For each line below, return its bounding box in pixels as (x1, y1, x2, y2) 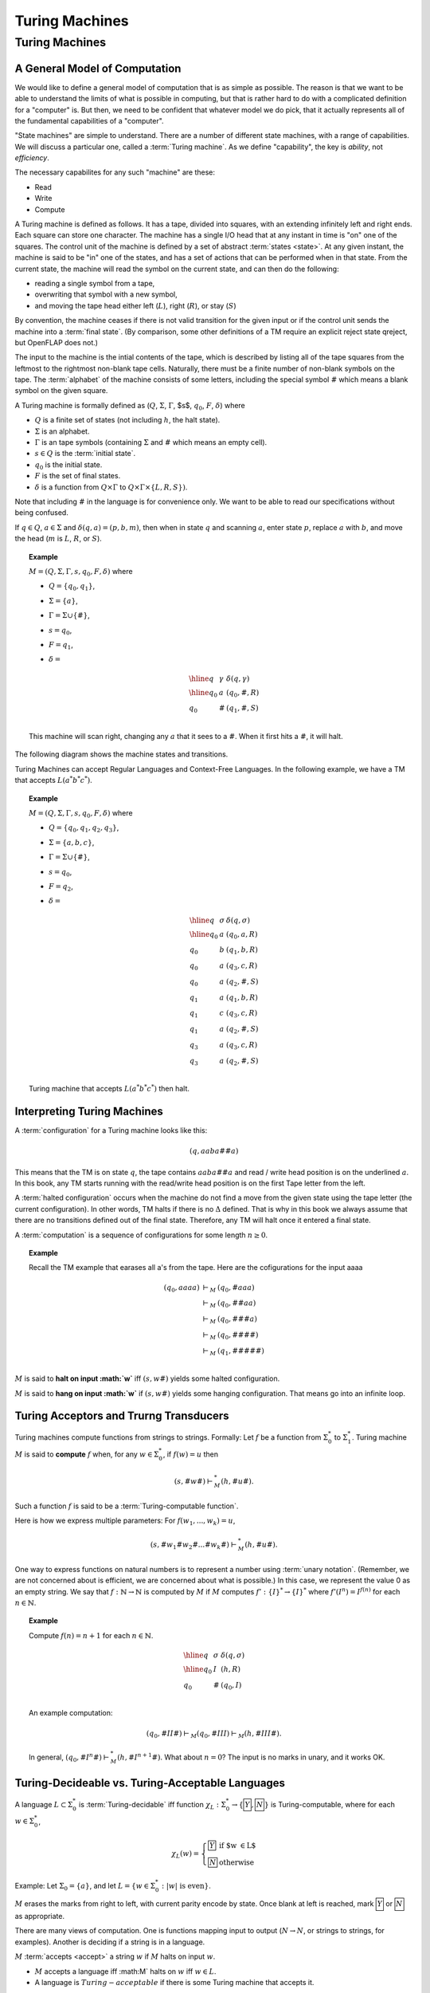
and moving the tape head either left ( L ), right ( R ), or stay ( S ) (34, 301, 236, 310)
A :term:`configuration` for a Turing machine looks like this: (14, 1126, 208, 1135)
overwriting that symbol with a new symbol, (34, 289, 178, 299)
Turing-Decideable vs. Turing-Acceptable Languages (14, 1776, 286, 1790)
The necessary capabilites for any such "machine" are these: (14, 167, 215, 177)
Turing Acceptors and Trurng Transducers (14, 1409, 230, 1423)
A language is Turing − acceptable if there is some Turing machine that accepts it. (34, 1978, 315, 1987)
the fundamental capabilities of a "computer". (14, 116, 164, 125)
